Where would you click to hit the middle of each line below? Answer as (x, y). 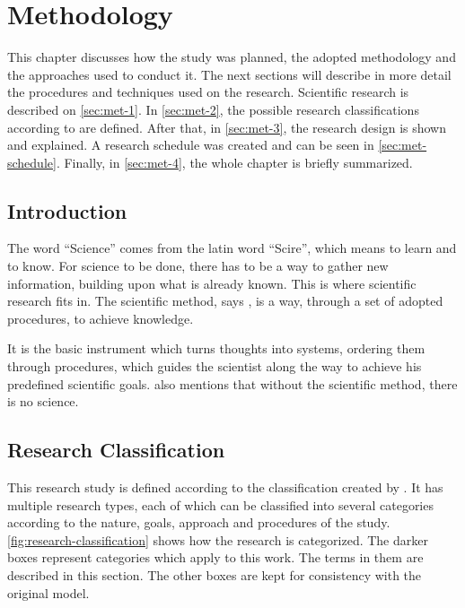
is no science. (43, 401)
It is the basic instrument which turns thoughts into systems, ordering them (216, 348)
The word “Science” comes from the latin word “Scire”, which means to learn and (232, 248)
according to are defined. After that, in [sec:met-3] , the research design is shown (227, 127)
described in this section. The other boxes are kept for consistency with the (215, 575)
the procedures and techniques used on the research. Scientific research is (208, 92)
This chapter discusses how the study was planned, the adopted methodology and (232, 57)
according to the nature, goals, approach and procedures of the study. (199, 522)
